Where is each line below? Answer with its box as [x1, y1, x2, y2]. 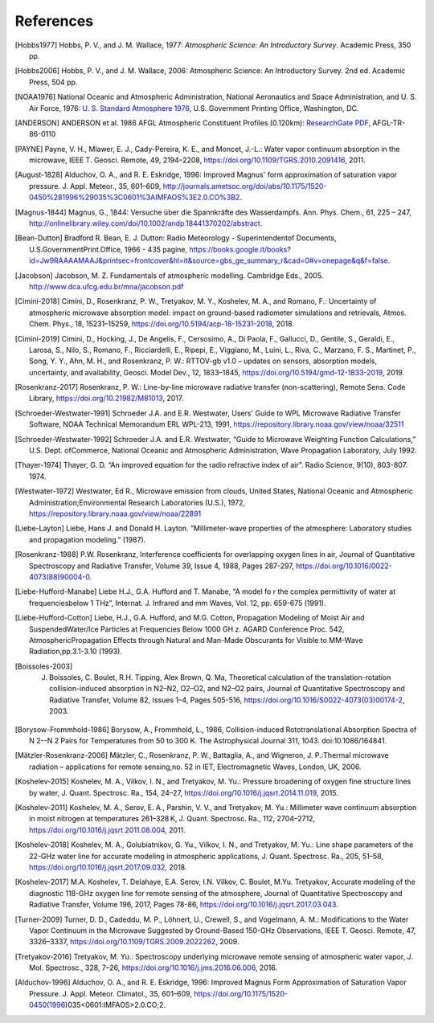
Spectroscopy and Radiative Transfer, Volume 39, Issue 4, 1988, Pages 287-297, [29, 561, 295, 571]
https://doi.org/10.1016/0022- [296, 561, 393, 571]
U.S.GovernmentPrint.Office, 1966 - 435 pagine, [29, 244, 188, 254]
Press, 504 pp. [29, 77, 78, 87]
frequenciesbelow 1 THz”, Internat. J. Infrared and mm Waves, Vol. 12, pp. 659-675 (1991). [29, 598, 326, 608]
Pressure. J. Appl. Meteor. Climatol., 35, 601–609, [29, 988, 193, 998]
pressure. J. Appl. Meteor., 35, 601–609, [29, 181, 162, 190]
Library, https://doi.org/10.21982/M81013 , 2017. [29, 394, 184, 403]
